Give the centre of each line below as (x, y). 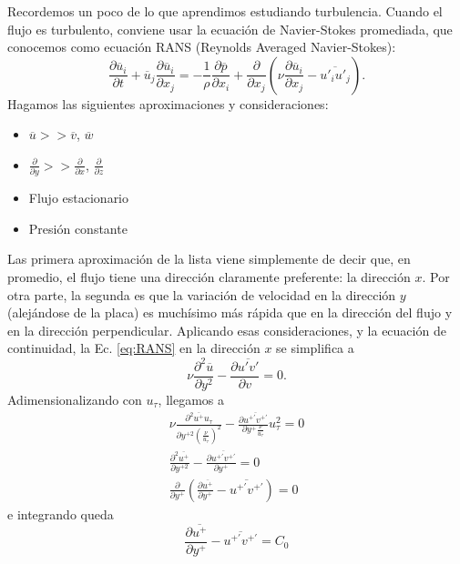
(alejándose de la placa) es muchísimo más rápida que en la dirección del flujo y (230, 312)
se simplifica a (315, 348)
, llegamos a (191, 399)
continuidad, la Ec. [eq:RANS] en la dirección (134, 348)
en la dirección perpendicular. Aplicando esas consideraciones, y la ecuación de (227, 330)
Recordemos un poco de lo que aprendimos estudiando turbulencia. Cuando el (225, 11)
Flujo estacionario (79, 198)
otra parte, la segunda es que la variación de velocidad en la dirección (202, 294)
